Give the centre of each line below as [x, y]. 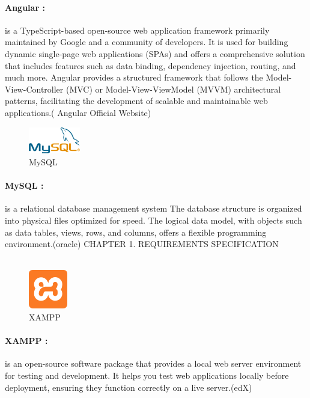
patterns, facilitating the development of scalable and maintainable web [136, 101]
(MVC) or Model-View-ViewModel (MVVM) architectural [173, 89]
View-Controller [34, 89]
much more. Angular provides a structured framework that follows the [134, 77]
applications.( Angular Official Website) [78, 112]
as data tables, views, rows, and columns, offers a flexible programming [136, 232]
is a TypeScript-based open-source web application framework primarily [137, 30]
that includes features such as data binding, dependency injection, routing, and [150, 65]
